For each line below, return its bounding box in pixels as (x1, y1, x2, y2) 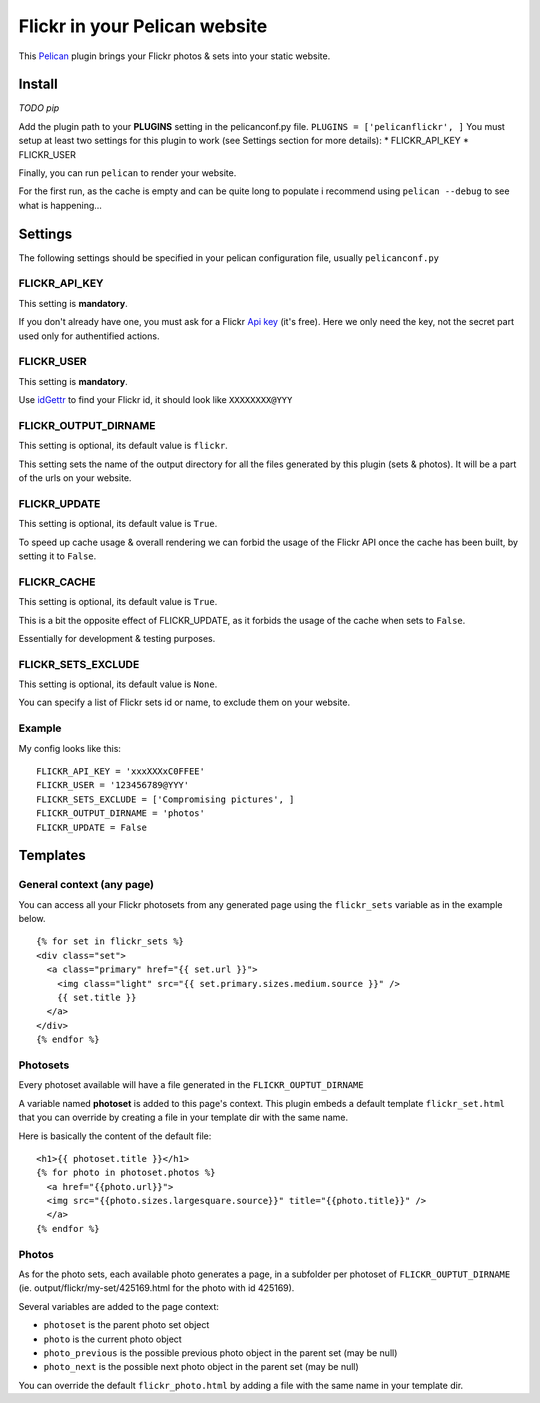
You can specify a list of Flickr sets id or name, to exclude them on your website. (18, 696, 350, 709)
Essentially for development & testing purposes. (18, 632, 216, 644)
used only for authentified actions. (18, 330, 160, 342)
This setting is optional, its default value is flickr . (18, 440, 229, 452)
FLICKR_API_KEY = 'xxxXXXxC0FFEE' (36, 765, 205, 777)
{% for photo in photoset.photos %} (36, 1167, 216, 1179)
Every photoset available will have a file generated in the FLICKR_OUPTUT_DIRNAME (18, 1079, 364, 1091)
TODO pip (18, 102, 60, 114)
